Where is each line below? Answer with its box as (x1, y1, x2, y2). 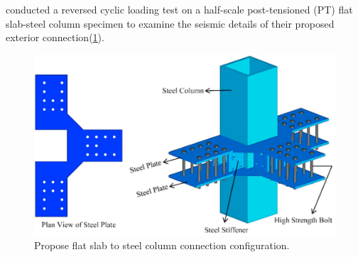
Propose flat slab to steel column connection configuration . (34, 238, 290, 253)
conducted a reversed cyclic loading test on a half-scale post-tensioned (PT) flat (6, 2, 353, 16)
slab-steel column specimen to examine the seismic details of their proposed (6, 16, 335, 31)
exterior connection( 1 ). (6, 30, 104, 45)
